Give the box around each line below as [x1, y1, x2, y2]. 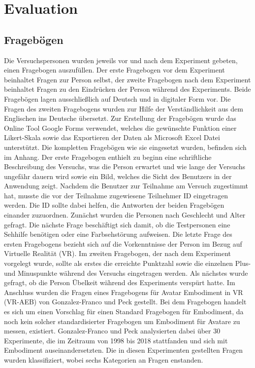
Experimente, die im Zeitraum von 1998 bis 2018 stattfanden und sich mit [4, 335, 228, 345]
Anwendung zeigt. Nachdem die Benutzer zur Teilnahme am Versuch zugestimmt [4, 181, 248, 191]
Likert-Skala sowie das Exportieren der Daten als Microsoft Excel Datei [4, 132, 220, 143]
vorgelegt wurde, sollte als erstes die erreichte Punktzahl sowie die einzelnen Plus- [4, 258, 251, 268]
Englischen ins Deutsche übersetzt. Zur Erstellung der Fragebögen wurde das [4, 113, 236, 123]
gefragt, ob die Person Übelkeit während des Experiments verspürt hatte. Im [4, 277, 235, 288]
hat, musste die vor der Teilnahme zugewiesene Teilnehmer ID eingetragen [4, 190, 228, 200]
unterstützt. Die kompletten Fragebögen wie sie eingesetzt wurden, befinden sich [4, 142, 247, 152]
